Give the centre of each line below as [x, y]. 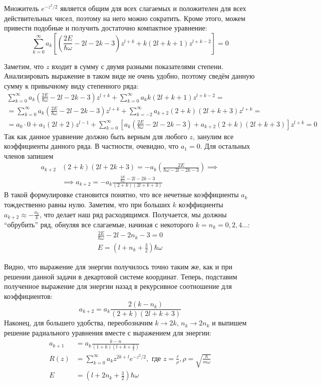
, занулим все [213, 136]
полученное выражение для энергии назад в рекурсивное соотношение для [118, 286]
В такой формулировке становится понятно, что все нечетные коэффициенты [121, 195]
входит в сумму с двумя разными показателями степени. [137, 66]
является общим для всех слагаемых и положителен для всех [153, 8]
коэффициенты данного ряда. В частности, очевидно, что [91, 146]
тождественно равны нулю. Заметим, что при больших [87, 204]
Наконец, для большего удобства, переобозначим [78, 323]
